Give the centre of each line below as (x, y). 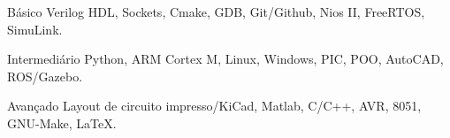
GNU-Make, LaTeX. (62, 123)
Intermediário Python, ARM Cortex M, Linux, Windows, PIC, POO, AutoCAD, (225, 59)
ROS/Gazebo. (45, 76)
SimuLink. (35, 29)
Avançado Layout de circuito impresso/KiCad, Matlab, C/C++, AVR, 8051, (214, 106)
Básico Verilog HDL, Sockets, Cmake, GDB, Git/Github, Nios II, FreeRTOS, (216, 11)
